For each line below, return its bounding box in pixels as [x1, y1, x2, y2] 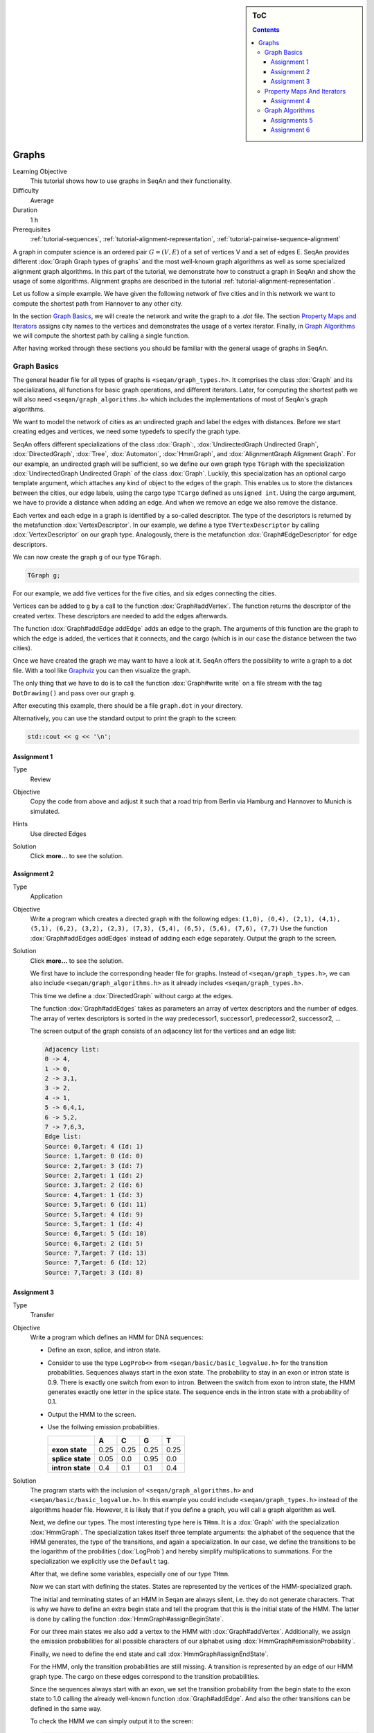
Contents [252, 26, 280, 34]
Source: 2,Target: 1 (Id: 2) [44, 1172, 144, 1179]
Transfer [30, 1311, 55, 1319]
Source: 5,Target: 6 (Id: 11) [44, 1201, 148, 1209]
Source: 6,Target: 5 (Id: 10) [44, 1230, 148, 1237]
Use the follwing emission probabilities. [47, 1423, 159, 1431]
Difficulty [12, 186, 39, 195]
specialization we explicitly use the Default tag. [30, 1557, 170, 1565]
